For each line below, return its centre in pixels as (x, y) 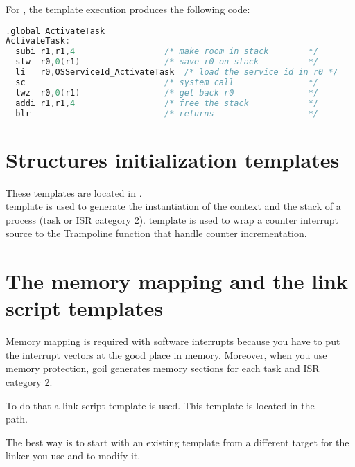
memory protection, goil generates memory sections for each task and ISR (163, 368)
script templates (84, 308)
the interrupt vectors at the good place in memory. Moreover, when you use (166, 354)
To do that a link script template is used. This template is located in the (160, 405)
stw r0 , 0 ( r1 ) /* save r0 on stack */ (167, 62)
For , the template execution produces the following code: (128, 9)
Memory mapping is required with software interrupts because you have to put (173, 341)
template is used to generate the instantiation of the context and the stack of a (173, 206)
